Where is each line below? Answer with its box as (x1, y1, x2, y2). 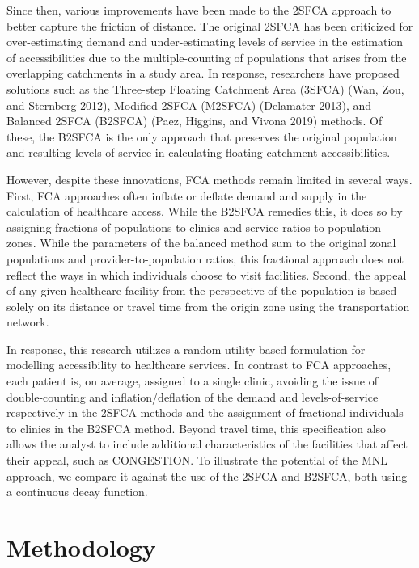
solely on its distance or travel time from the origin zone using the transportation (6, 297, 410, 314)
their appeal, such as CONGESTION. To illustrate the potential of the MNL (6, 452, 387, 469)
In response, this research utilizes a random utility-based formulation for (6, 340, 366, 357)
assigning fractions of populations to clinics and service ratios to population (6, 218, 382, 235)
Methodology (6, 531, 156, 563)
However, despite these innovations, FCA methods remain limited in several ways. (6, 170, 413, 187)
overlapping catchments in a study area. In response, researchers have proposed (6, 65, 400, 82)
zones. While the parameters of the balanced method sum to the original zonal (6, 234, 396, 251)
